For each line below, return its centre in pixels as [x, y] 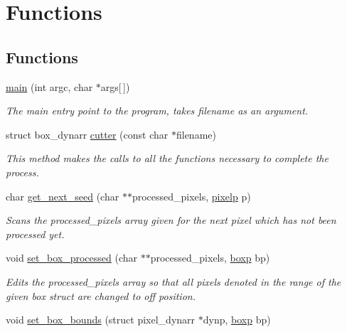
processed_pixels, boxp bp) [210, 258]
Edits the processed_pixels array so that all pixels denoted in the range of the [173, 281]
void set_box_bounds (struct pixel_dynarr [101, 320]
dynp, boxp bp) [237, 320]
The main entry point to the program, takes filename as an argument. [157, 111]
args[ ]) [115, 86]
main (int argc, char [49, 86]
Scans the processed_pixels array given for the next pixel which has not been [171, 220]
